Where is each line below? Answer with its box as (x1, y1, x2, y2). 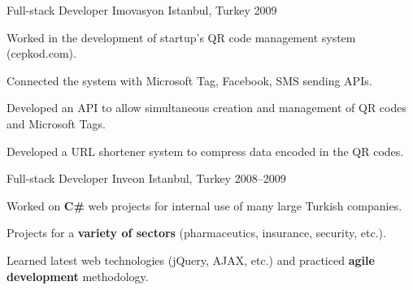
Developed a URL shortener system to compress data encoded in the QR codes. (7, 142, 404, 159)
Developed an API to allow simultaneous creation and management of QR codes (7, 99, 406, 116)
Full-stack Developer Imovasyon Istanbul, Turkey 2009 (7, 2, 277, 18)
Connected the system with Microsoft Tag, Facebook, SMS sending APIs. (7, 71, 372, 89)
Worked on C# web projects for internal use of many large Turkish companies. (7, 197, 402, 214)
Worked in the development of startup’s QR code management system (7, 28, 356, 45)
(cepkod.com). (7, 45, 76, 62)
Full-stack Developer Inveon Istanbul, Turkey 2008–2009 (7, 170, 286, 187)
